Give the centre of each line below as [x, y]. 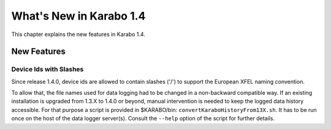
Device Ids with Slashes [48, 69]
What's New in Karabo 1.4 [78, 16]
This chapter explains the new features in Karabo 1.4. [78, 34]
